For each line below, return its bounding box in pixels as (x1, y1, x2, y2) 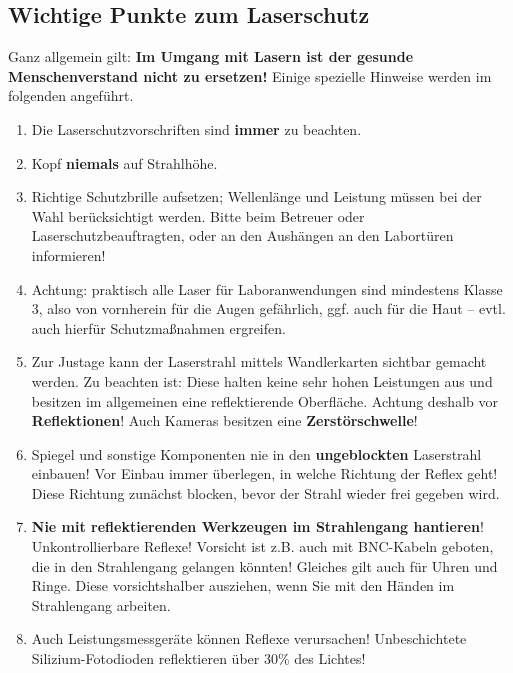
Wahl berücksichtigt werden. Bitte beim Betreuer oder (31, 205, 365, 226)
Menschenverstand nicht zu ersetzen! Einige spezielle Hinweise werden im (8, 65, 492, 86)
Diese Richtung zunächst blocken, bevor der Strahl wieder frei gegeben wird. (31, 482, 500, 503)
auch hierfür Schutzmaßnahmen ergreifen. (31, 317, 286, 338)
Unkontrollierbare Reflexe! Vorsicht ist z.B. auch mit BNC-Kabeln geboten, (31, 536, 494, 557)
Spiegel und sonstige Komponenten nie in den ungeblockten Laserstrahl (31, 443, 482, 464)
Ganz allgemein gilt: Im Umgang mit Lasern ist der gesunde (8, 46, 414, 67)
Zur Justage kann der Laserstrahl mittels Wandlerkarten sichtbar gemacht (31, 351, 487, 372)
